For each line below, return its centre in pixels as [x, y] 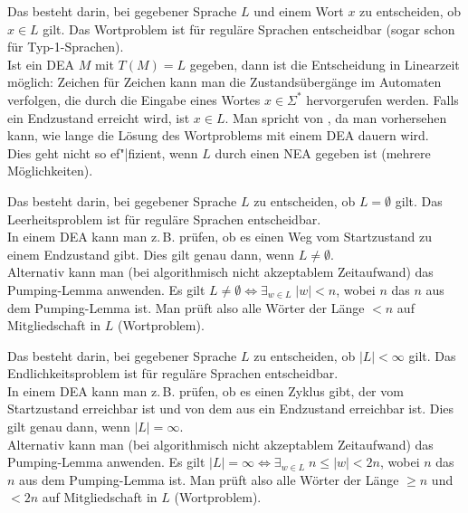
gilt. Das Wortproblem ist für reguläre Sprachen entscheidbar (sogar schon [249, 28]
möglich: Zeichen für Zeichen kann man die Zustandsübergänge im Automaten [224, 82]
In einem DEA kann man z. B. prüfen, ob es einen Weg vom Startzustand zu [220, 237]
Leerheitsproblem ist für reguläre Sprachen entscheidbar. [164, 218]
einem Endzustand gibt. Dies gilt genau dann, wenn [151, 254]
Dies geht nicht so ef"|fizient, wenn [103, 152]
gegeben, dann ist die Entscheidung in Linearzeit [325, 64]
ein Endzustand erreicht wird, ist [99, 117]
